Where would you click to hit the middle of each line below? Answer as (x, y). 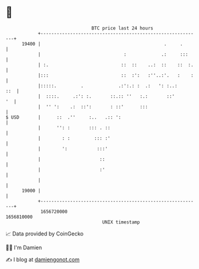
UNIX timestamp (121, 222)
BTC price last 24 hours (122, 28)
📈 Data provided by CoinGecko (45, 234)
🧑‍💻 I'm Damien (24, 247)
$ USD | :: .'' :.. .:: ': (63, 117)
